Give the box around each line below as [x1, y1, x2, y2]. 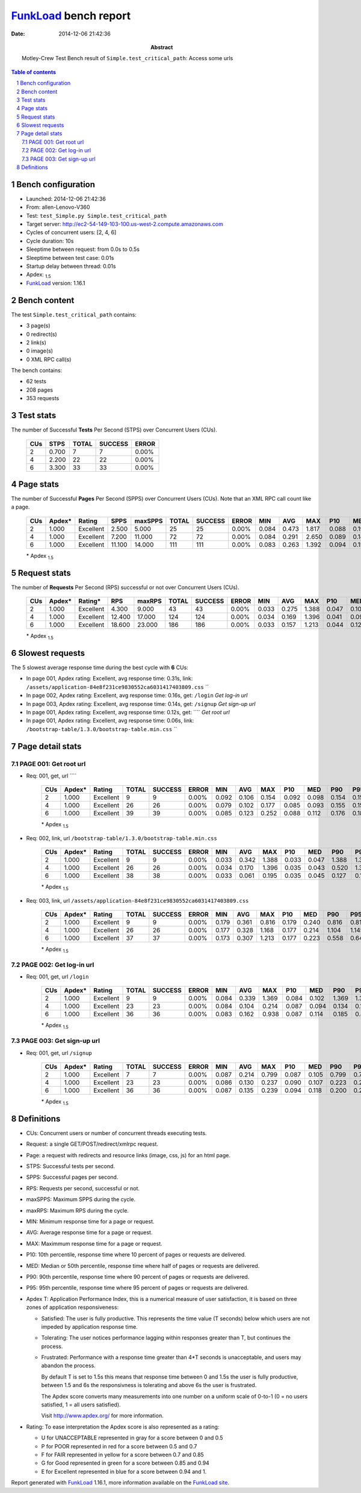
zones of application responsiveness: [26, 1303, 119, 1311]
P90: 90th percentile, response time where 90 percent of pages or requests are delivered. [26, 1273, 250, 1280]
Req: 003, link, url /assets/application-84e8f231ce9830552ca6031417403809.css [26, 897, 249, 904]
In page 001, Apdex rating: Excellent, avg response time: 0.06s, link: [26, 717, 194, 725]
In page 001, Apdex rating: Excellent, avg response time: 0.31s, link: [26, 675, 193, 682]
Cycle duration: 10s [26, 237, 74, 244]
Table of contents [11, 68, 57, 75]
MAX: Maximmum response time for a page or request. [26, 1240, 162, 1247]
